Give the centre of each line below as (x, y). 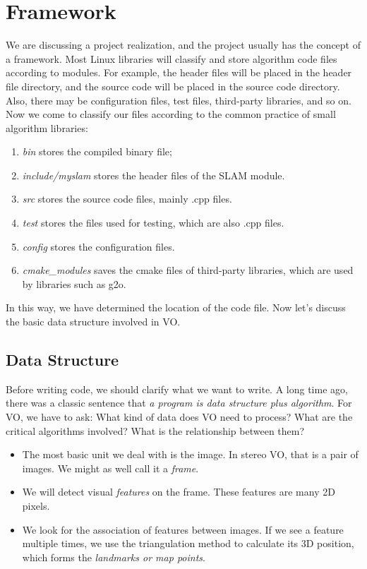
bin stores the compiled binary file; (97, 151)
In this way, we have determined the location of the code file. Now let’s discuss (176, 307)
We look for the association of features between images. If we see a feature (183, 529)
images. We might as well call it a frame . (110, 468)
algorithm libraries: (47, 127)
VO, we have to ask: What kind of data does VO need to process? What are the (179, 417)
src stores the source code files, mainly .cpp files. (127, 199)
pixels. (36, 505)
